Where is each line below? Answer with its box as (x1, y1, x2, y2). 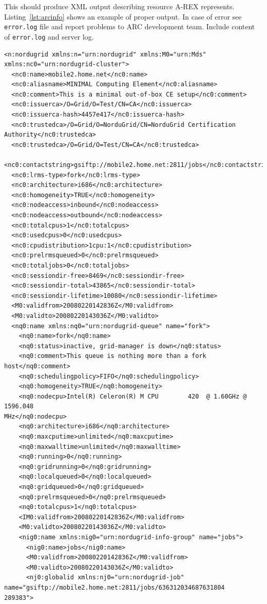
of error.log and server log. (4, 31, 94, 42)
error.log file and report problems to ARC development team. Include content (4, 21, 255, 32)
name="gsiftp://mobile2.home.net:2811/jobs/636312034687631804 (4, 583, 225, 591)
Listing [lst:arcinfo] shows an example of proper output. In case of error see (4, 11, 242, 22)
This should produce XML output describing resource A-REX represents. (4, 1, 235, 11)
